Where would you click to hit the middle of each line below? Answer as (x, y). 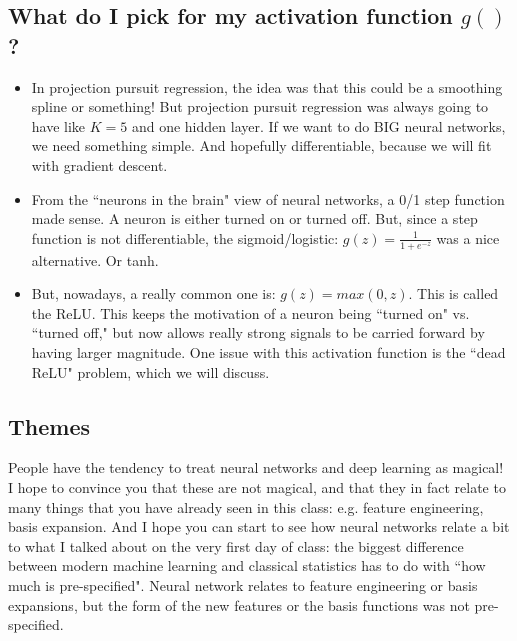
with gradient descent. (99, 164)
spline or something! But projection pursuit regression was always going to (260, 106)
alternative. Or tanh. (95, 259)
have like (58, 125)
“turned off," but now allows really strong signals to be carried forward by (258, 332)
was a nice (468, 237)
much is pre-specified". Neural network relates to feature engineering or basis (243, 584)
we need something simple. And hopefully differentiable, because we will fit (261, 145)
